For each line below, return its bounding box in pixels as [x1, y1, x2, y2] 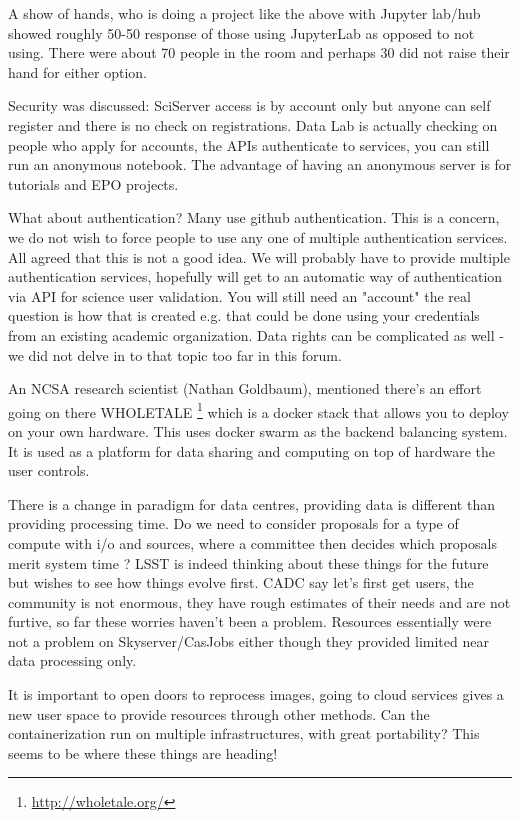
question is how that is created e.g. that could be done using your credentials [8, 305, 480, 326]
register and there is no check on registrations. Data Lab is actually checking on [8, 114, 498, 135]
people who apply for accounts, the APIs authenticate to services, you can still [8, 134, 490, 155]
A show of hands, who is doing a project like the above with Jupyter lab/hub [8, 3, 481, 23]
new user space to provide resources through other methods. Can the [8, 703, 430, 724]
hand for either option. [8, 61, 147, 82]
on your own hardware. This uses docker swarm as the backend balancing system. [8, 420, 508, 441]
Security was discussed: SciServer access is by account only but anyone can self [8, 95, 491, 116]
